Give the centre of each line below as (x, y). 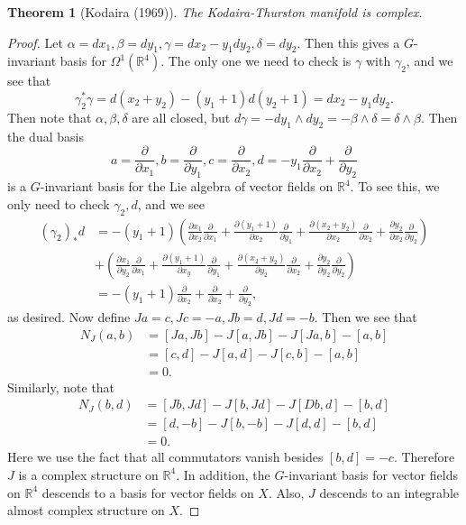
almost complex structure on (86, 510)
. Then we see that (365, 316)
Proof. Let (35, 42)
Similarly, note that (61, 387)
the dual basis (46, 136)
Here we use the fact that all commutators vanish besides (165, 457)
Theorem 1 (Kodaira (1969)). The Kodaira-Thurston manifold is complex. (215, 12)
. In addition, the (223, 474)
